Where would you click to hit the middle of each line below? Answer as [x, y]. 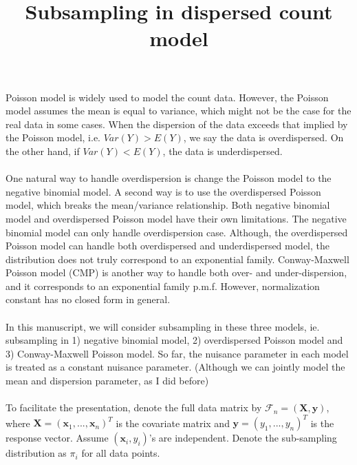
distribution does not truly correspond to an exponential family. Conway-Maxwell [177, 259]
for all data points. [121, 453]
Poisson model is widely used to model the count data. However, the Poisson [167, 97]
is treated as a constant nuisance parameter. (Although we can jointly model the [175, 367]
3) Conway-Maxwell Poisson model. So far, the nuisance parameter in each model [177, 353]
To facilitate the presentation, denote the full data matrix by [134, 407]
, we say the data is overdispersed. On [263, 137]
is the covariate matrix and [173, 423]
